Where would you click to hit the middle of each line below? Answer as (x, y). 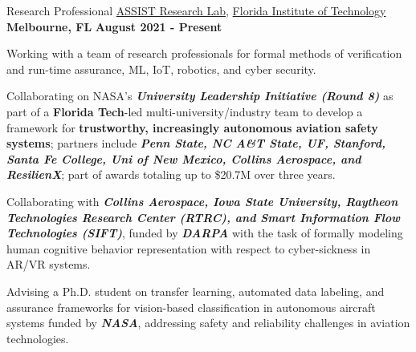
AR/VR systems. (49, 264)
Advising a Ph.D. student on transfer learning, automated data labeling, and (196, 291)
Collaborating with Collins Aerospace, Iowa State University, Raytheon (202, 201)
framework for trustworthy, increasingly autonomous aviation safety (192, 127)
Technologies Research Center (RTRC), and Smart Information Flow (204, 217)
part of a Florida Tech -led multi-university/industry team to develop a (185, 111)
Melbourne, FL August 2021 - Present (114, 26)
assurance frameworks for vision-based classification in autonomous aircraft (191, 307)
